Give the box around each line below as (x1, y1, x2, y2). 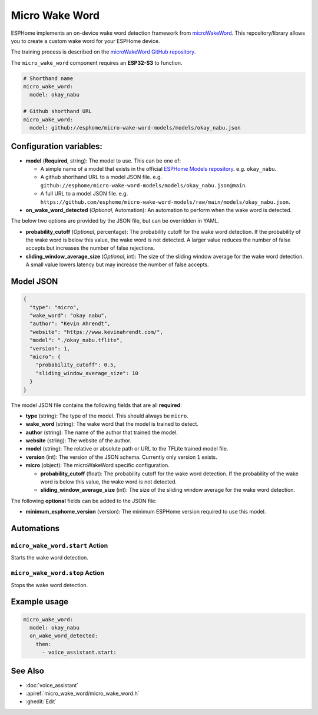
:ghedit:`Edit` (25, 698, 57, 705)
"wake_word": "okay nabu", (29, 312, 108, 319)
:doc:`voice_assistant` (25, 681, 79, 688)
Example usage (11, 597, 69, 607)
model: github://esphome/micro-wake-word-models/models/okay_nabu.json (29, 124, 241, 131)
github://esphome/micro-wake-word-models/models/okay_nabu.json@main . (40, 181, 247, 188)
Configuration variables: (11, 141, 103, 151)
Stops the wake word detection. (11, 581, 88, 588)
